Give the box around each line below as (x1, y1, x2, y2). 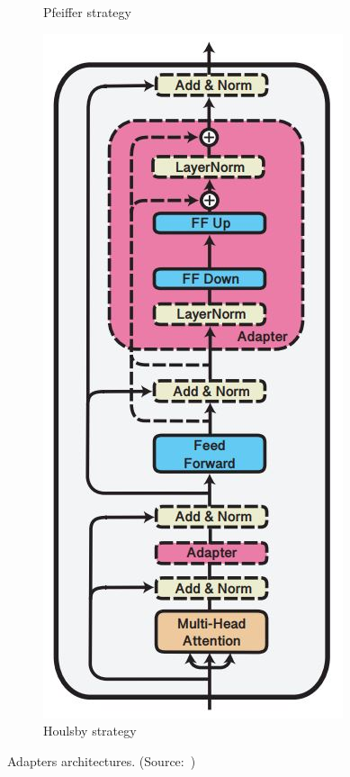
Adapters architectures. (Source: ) (7, 751, 196, 770)
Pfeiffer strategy (43, 3, 131, 21)
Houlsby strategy (43, 721, 137, 740)
